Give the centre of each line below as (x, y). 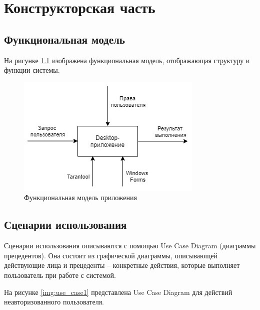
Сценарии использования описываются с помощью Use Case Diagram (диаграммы (130, 246)
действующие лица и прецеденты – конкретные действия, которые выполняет (122, 265)
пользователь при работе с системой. (60, 275)
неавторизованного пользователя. (54, 302)
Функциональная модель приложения (80, 197)
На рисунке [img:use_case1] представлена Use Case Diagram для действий (118, 292)
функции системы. (32, 70)
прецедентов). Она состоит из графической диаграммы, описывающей (111, 255)
